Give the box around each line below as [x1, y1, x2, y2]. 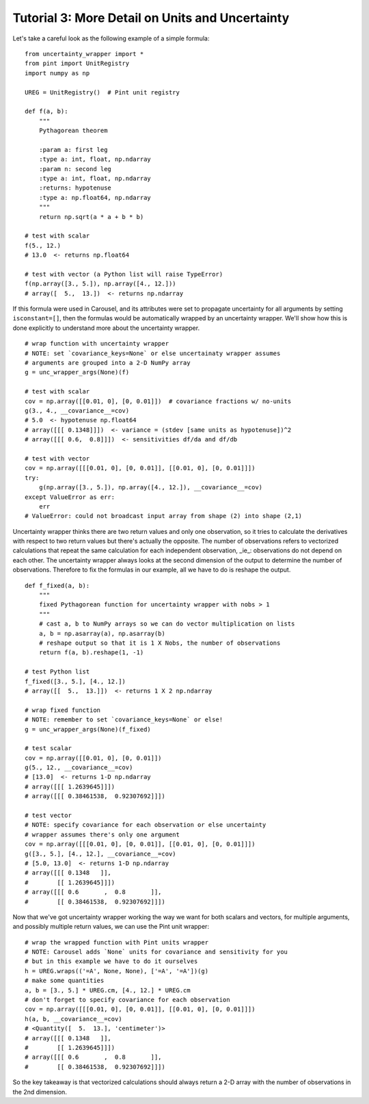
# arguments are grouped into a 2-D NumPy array [25, 359, 191, 367]
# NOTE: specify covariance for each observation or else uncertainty [25, 821, 266, 829]
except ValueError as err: [25, 493, 115, 501]
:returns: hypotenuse [38, 184, 112, 192]
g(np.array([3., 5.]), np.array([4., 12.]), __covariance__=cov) [38, 483, 263, 491]
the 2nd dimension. [12, 1088, 68, 1096]
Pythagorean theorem [38, 127, 108, 135]
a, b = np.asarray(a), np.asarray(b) [38, 630, 165, 637]
